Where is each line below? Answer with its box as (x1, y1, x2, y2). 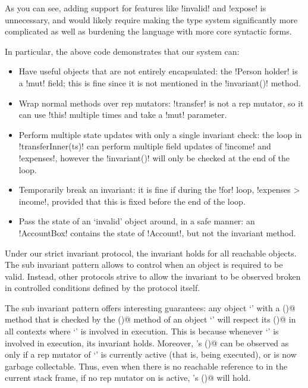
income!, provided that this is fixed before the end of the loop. (18, 195, 246, 207)
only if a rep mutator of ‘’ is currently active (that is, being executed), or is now (5, 348, 297, 361)
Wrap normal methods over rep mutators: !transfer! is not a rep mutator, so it (18, 96, 304, 109)
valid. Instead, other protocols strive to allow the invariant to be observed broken (5, 270, 301, 282)
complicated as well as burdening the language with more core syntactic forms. (5, 25, 292, 37)
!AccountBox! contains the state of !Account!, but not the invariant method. (18, 226, 296, 239)
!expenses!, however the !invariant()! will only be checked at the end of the (18, 151, 290, 164)
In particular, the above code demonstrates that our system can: (5, 45, 240, 57)
